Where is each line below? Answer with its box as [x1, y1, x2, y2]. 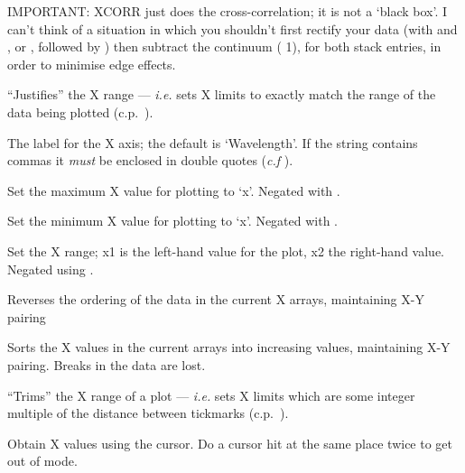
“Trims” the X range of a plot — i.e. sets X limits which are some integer [7, 385, 415, 404]
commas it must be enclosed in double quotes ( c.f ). [7, 151, 293, 170]
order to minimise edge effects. [7, 54, 176, 73]
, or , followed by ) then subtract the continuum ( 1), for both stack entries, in [7, 37, 442, 56]
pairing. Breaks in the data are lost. [7, 355, 206, 374]
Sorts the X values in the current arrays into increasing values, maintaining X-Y [7, 338, 451, 357]
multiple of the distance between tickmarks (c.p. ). [7, 403, 289, 422]
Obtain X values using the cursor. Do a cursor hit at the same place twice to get [7, 433, 453, 452]
